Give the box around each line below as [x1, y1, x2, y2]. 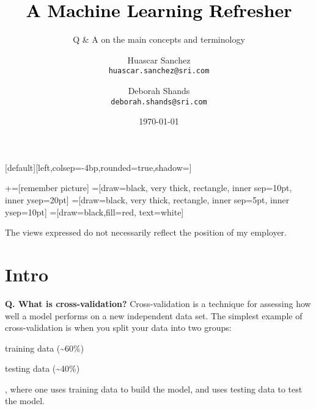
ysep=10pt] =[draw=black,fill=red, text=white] [5, 205, 184, 218]
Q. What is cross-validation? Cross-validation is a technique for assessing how [5, 297, 311, 309]
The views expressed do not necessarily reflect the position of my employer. [5, 226, 287, 239]
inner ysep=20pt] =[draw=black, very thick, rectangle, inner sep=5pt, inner [5, 194, 290, 206]
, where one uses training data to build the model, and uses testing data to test [5, 382, 303, 395]
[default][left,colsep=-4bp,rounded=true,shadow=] [5, 161, 192, 173]
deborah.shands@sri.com [111, 97, 207, 106]
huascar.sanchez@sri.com [108, 67, 210, 76]
